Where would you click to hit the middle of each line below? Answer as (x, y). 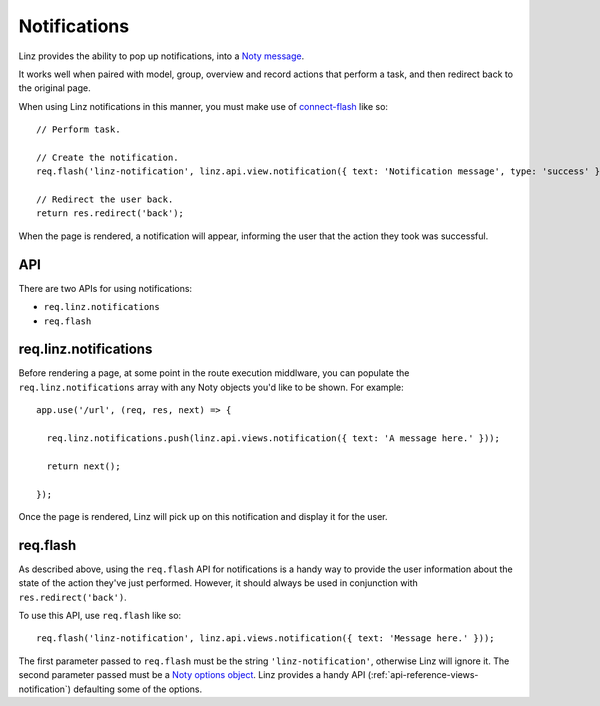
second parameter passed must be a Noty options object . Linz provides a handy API (192, 675)
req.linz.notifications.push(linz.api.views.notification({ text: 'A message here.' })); (273, 438)
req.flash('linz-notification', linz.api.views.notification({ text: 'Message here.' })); (265, 638)
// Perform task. (78, 129)
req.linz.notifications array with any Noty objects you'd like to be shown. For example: (211, 387)
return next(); (83, 466)
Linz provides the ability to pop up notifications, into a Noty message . (161, 56)
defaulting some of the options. (138, 689)
